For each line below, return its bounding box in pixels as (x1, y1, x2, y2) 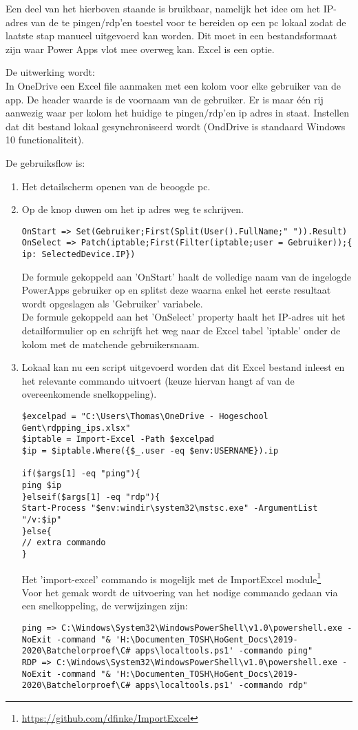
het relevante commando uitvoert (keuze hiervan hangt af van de (21, 373, 295, 387)
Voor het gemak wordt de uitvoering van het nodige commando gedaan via (21, 585, 338, 599)
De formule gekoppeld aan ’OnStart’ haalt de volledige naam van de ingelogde (21, 269, 352, 283)
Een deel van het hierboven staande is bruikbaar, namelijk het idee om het (6, 1, 321, 15)
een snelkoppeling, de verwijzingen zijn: (21, 598, 188, 613)
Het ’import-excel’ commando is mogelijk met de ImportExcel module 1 (21, 569, 322, 586)
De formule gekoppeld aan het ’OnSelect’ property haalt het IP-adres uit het (21, 310, 346, 324)
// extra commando (21, 538, 106, 548)
